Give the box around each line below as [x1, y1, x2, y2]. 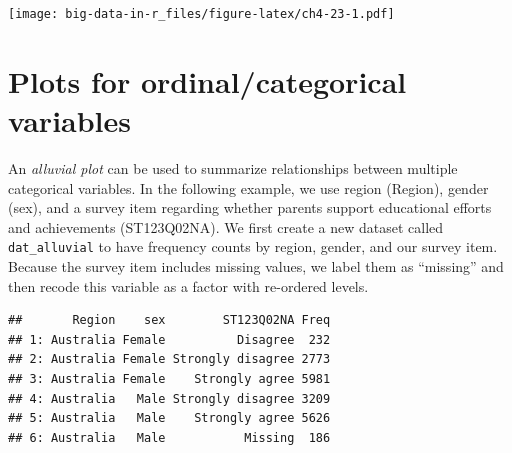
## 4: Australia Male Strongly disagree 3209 [8, 391, 331, 406]
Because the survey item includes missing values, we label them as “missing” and [8, 256, 504, 276]
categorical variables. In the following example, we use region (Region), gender [8, 177, 489, 198]
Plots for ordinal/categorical [8, 60, 407, 101]
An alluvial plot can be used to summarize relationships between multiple [8, 157, 458, 178]
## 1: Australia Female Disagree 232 [8, 332, 331, 347]
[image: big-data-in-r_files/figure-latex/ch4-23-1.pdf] [8, 7, 395, 21]
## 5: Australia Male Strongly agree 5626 [8, 411, 331, 426]
